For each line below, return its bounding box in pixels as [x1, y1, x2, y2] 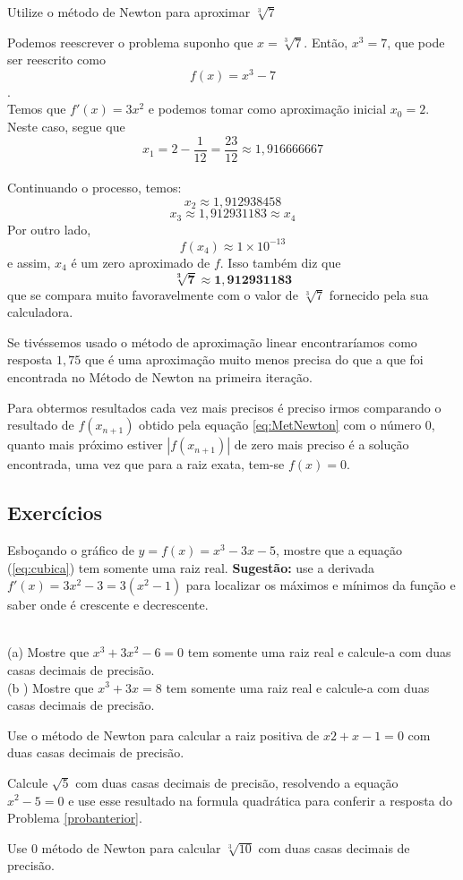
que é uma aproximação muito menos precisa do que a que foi [84, 350, 424, 369]
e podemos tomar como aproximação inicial [148, 99, 387, 118]
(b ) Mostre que [7, 678, 94, 696]
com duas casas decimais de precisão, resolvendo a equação [75, 773, 399, 791]
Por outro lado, [7, 219, 91, 238]
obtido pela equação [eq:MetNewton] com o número [139, 415, 422, 434]
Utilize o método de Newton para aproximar [7, 3, 251, 21]
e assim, [7, 252, 51, 271]
